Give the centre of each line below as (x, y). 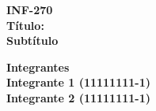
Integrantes (38, 67)
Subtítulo (32, 41)
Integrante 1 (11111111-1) (78, 82)
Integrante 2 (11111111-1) (78, 97)
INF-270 (30, 9)
